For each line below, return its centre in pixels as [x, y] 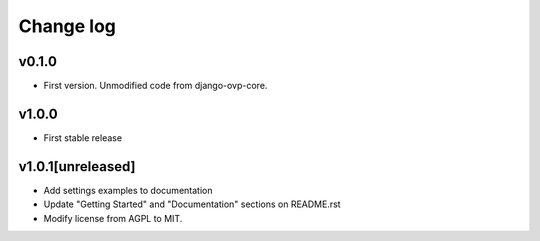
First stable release [83, 137]
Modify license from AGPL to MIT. [113, 218]
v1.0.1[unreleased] [77, 166]
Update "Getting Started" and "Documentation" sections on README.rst [192, 204]
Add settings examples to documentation [128, 190]
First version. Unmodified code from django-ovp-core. [155, 86]
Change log [67, 26]
